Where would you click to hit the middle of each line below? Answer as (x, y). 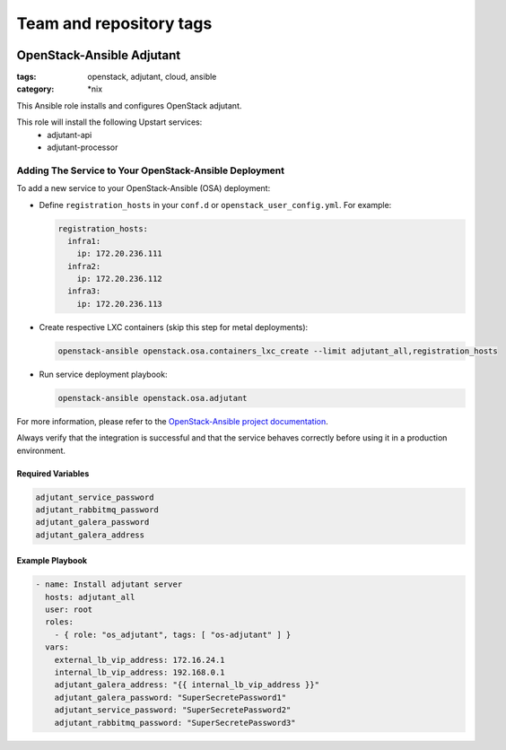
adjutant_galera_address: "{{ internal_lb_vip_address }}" (187, 685)
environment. (41, 450)
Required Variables (53, 473)
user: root (69, 610)
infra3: (84, 291)
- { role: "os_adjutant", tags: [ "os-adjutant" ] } (173, 634)
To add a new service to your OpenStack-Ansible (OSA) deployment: (144, 188)
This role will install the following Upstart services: (109, 122)
